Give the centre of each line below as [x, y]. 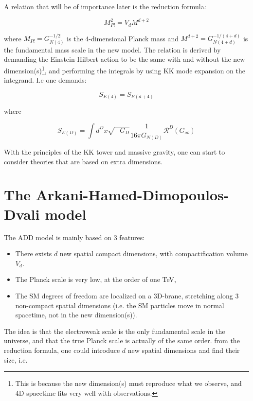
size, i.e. [16, 359]
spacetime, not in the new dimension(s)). [76, 315]
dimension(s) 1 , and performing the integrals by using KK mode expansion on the [125, 70]
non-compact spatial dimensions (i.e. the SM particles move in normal [120, 305]
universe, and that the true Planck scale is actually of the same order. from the [122, 340]
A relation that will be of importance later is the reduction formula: [105, 6]
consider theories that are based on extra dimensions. [83, 161]
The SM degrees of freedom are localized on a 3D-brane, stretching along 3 [127, 295]
